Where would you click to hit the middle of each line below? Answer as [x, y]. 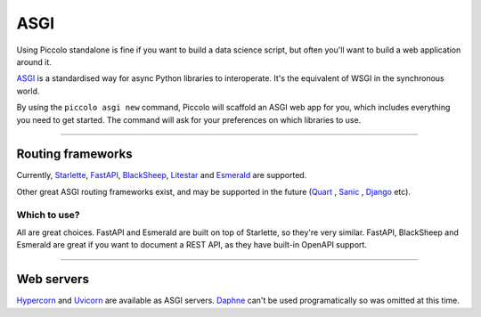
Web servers [53, 279]
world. [28, 91]
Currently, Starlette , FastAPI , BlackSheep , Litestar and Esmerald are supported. [162, 175]
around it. [34, 61]
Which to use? [48, 215]
